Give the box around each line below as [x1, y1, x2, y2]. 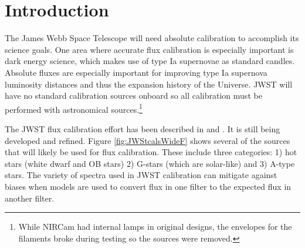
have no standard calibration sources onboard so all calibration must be [5, 89, 262, 102]
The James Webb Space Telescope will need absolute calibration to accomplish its [5, 32, 299, 44]
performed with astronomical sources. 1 [5, 101, 143, 115]
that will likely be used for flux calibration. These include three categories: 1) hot [5, 146, 297, 158]
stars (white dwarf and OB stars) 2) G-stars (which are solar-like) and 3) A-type [5, 157, 295, 169]
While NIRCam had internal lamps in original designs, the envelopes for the [18, 220, 292, 233]
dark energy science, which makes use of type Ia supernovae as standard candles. [5, 55, 295, 67]
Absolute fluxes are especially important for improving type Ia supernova [5, 66, 267, 78]
